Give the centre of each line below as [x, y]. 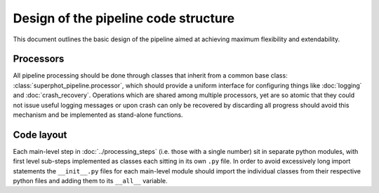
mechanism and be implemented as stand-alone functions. [98, 115]
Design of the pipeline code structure [124, 18]
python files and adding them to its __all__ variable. [90, 181]
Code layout [40, 135]
